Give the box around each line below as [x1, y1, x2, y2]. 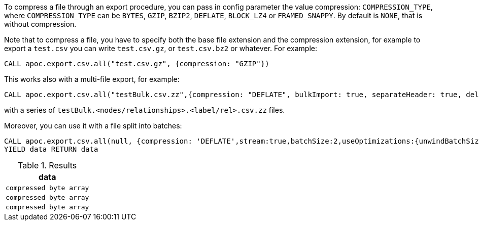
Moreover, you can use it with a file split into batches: [4, 121, 182, 130]
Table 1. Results [18, 160, 77, 170]
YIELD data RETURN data [4, 145, 98, 153]
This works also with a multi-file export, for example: [4, 75, 180, 83]
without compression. [4, 20, 77, 28]
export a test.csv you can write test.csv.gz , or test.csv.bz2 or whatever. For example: [4, 44, 317, 53]
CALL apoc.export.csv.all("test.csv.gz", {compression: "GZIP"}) [4, 60, 269, 68]
